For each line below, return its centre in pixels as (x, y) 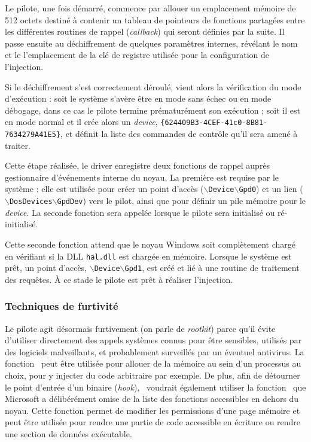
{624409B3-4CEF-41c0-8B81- (214, 123)
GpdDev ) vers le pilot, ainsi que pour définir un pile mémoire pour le (181, 201)
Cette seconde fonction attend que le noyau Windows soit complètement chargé (150, 244)
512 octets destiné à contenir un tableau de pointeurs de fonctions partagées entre (155, 19)
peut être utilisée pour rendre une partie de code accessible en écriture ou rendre (153, 422)
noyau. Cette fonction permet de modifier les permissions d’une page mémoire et (153, 410)
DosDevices (31, 202)
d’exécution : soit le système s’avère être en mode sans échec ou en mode (138, 98)
